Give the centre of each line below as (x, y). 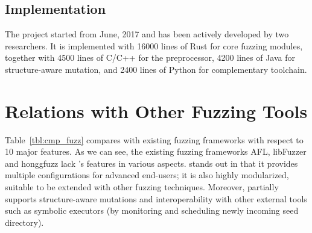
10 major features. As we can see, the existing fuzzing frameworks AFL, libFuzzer (156, 151)
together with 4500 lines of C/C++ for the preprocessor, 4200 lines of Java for (150, 57)
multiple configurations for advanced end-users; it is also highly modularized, (147, 175)
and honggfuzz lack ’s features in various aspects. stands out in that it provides (151, 163)
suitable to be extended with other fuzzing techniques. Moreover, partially (142, 187)
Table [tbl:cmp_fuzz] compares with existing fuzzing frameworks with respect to (154, 139)
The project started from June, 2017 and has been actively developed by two (147, 34)
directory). (24, 222)
